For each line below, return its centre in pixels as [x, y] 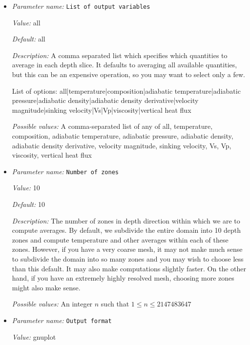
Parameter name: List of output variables [81, 6]
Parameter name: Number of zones [65, 171]
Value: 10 [26, 188]
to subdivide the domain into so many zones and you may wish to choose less [128, 259]
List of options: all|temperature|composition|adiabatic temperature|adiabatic [126, 91]
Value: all [26, 22]
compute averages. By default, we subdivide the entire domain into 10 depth [126, 230]
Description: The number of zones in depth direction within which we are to [126, 220]
